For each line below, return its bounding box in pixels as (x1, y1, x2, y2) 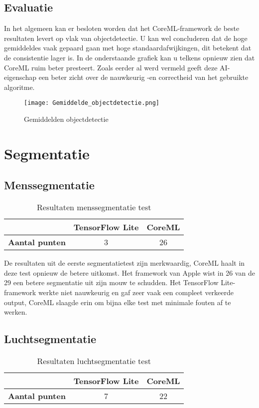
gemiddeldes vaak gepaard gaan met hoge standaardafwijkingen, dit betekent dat (4, 42, 252, 53)
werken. (4, 307, 27, 317)
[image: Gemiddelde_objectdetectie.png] (24, 99, 160, 107)
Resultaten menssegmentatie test (37, 201, 151, 213)
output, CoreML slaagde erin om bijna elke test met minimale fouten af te (4, 297, 231, 307)
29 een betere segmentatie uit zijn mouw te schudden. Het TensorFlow (4, 277, 219, 288)
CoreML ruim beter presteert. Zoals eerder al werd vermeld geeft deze (4, 62, 218, 72)
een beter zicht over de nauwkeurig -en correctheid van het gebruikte (38, 72, 249, 82)
